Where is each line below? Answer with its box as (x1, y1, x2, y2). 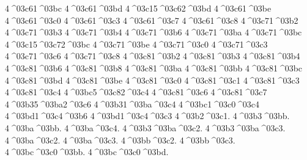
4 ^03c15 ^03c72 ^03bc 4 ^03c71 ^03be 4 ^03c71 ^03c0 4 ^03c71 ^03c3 (5, 37, 268, 50)
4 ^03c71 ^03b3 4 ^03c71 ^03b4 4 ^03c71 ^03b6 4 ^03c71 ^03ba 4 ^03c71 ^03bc (5, 26, 302, 38)
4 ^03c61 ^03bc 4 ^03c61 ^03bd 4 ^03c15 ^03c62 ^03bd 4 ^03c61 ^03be (5, 2, 272, 14)
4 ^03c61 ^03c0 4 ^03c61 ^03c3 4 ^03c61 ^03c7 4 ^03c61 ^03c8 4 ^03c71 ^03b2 (5, 13, 298, 26)
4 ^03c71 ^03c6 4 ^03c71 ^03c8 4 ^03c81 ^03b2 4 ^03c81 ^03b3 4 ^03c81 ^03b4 (5, 49, 300, 62)
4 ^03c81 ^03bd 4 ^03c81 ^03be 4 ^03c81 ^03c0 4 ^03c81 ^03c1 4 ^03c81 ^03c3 (5, 73, 300, 86)
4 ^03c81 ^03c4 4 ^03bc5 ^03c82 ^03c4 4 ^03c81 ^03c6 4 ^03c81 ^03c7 (5, 85, 267, 98)
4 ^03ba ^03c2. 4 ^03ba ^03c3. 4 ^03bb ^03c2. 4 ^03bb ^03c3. (5, 133, 235, 146)
